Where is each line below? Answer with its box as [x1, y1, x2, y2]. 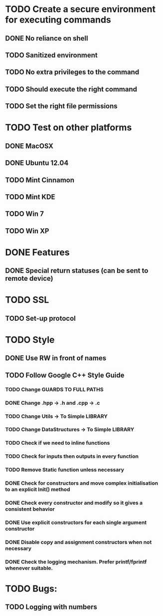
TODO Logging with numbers [5, 603, 97, 612]
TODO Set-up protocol [5, 314, 76, 323]
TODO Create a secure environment [5, 3, 156, 15]
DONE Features [5, 246, 70, 258]
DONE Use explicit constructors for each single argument [5, 519, 147, 526]
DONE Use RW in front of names [5, 354, 106, 363]
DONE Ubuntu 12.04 [5, 159, 69, 167]
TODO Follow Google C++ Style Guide [5, 371, 125, 379]
